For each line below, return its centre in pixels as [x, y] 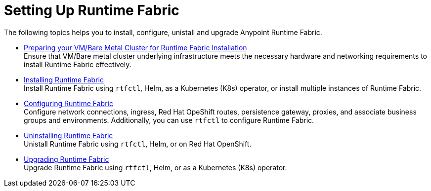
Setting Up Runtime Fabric [92, 10]
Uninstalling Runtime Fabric [68, 135]
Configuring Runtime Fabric [68, 103]
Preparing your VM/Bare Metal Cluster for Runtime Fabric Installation [135, 47]
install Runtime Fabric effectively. [78, 64]
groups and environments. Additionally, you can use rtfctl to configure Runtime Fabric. [169, 120]
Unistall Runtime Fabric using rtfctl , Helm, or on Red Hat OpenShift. [138, 144]
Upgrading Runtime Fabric [66, 159]
